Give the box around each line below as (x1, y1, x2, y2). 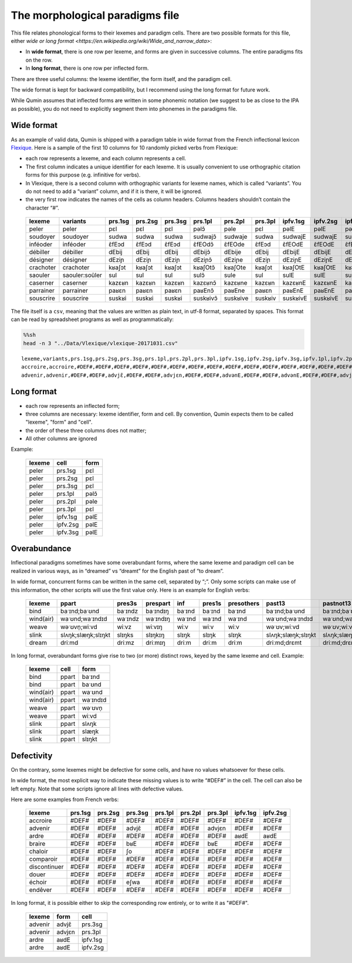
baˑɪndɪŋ (145, 607, 170, 615)
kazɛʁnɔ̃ (193, 279, 216, 287)
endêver (29, 886, 52, 894)
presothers (228, 599, 260, 607)
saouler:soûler (62, 271, 103, 279)
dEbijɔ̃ (193, 248, 211, 256)
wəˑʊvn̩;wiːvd (60, 623, 97, 631)
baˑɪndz (117, 607, 138, 615)
